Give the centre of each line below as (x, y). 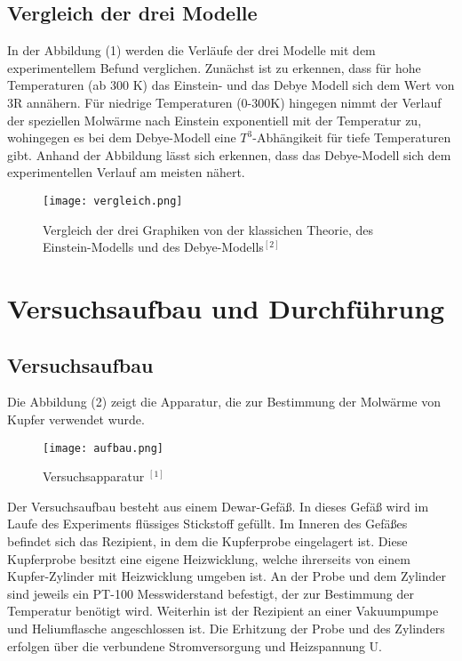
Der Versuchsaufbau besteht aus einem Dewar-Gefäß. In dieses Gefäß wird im (218, 506)
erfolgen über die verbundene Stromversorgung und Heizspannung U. (195, 645)
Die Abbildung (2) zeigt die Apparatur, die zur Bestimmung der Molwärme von (224, 402)
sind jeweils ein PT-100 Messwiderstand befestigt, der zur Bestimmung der (211, 593)
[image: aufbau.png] (104, 448)
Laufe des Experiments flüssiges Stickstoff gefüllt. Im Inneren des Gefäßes (207, 524)
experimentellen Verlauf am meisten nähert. (126, 172)
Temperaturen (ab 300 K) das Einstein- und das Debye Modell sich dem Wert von (231, 85)
